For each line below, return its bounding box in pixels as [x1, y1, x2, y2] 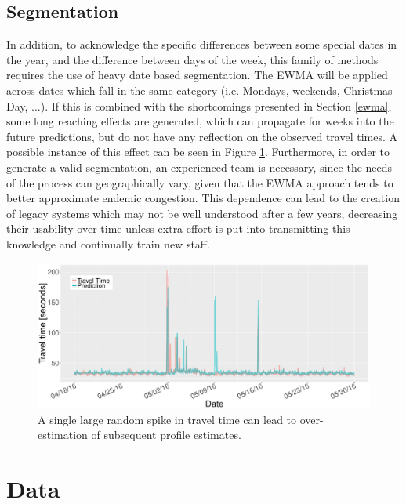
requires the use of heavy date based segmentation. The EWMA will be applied [6, 67, 388, 83]
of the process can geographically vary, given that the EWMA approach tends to [6, 174, 393, 190]
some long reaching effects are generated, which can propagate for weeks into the [6, 113, 394, 129]
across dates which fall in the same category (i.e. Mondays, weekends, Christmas [6, 82, 393, 98]
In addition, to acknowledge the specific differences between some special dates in [6, 36, 397, 53]
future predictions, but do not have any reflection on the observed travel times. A [6, 128, 397, 144]
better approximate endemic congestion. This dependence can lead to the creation [6, 190, 400, 206]
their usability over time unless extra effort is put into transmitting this [6, 220, 350, 237]
